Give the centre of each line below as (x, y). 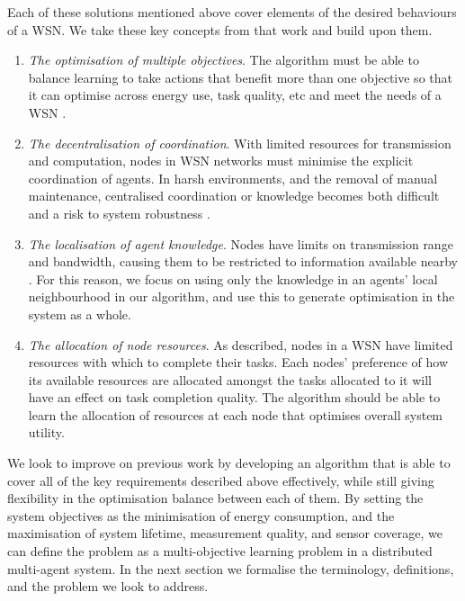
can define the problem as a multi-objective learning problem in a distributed (220, 551)
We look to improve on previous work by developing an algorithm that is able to (229, 463)
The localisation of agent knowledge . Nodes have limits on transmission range (241, 243)
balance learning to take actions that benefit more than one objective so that (240, 77)
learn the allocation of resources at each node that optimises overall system (236, 414)
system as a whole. (80, 314)
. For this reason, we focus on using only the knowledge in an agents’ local (233, 278)
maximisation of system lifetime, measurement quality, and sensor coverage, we (225, 533)
